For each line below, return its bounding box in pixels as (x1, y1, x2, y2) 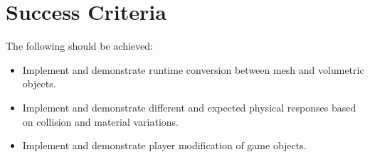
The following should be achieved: (6, 38, 153, 53)
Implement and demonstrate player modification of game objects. (22, 138, 307, 153)
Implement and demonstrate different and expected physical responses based (22, 99, 356, 114)
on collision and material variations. (22, 114, 179, 129)
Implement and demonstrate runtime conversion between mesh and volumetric (22, 62, 364, 77)
